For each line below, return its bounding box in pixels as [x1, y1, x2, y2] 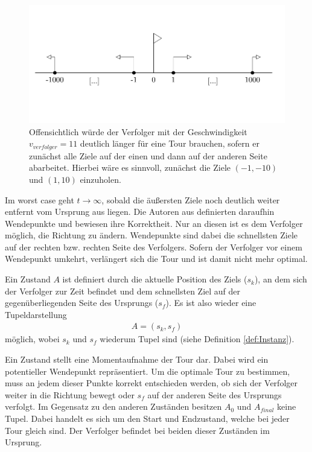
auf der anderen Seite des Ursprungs [147, 388, 282, 401]
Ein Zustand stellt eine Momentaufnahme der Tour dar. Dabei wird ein [5, 353, 269, 366]
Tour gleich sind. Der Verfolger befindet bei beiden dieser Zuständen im [5, 424, 270, 436]
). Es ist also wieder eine [165, 296, 256, 309]
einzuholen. [80, 173, 121, 185]
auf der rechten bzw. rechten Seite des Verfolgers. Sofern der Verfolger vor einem [5, 240, 302, 253]
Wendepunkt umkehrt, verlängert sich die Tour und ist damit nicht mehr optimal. [5, 252, 308, 265]
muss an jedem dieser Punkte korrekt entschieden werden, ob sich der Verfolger [5, 377, 298, 389]
